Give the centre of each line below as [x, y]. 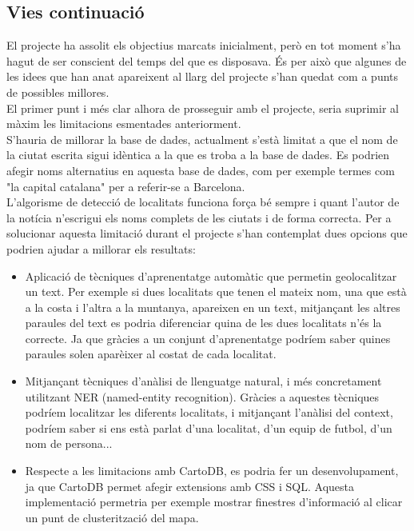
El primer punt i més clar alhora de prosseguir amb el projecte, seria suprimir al [203, 108]
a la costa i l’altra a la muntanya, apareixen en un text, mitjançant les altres [213, 307]
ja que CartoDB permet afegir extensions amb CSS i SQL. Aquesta [189, 486]
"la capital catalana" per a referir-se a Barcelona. [126, 186]
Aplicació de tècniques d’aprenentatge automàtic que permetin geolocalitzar [211, 275]
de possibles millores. [58, 92]
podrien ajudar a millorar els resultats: [101, 248]
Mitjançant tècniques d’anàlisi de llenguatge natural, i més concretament [203, 381]
